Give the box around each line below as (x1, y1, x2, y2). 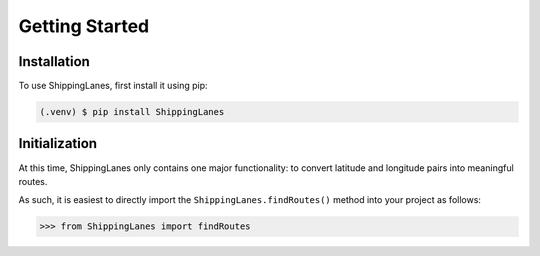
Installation (18, 53, 90, 70)
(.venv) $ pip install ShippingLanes (39, 106, 225, 118)
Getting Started (18, 15, 150, 37)
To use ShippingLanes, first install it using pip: (18, 80, 209, 92)
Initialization (18, 135, 98, 152)
